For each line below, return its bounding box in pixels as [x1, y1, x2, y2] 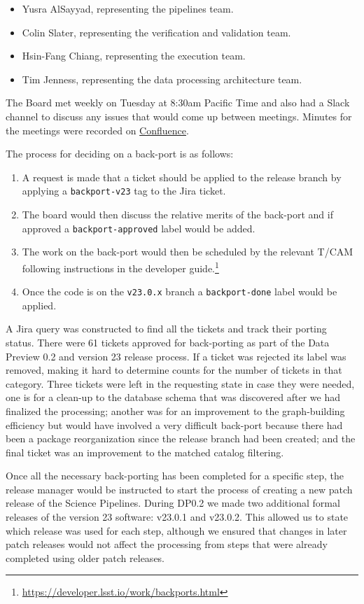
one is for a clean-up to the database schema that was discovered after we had [6, 390, 340, 405]
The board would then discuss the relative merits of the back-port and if [22, 207, 333, 221]
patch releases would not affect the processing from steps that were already [6, 537, 328, 552]
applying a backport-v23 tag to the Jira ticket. [22, 183, 226, 198]
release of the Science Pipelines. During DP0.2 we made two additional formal [6, 496, 340, 510]
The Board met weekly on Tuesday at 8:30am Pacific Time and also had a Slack [6, 95, 350, 110]
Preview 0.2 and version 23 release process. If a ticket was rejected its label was [6, 349, 346, 363]
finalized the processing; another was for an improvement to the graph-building [6, 403, 345, 418]
